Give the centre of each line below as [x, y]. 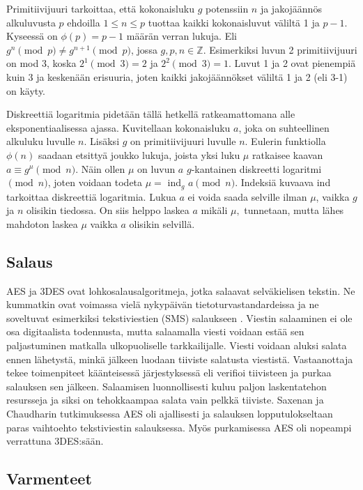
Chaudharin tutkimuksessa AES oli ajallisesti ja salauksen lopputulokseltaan [170, 413]
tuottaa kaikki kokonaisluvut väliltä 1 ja [234, 22]
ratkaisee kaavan [287, 154]
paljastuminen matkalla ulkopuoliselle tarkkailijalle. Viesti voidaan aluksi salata [177, 345]
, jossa [144, 49]
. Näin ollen [100, 168]
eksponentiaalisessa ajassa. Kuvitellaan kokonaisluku [118, 127]
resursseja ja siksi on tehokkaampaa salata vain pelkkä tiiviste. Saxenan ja [165, 400]
